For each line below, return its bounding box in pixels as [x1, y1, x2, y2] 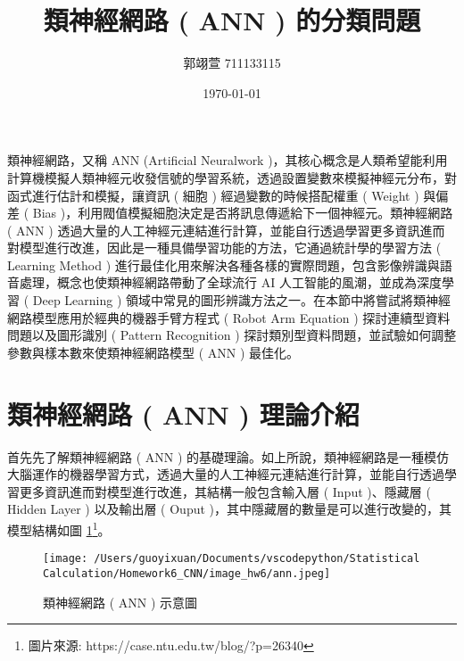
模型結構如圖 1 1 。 [7, 517, 111, 539]
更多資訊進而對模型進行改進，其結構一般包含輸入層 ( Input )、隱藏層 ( [19, 482, 431, 500]
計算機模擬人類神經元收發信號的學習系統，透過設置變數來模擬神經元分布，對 [7, 168, 457, 186]
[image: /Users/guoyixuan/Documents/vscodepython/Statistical [43, 552, 420, 566]
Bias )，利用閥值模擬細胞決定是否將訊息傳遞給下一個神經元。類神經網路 [32, 203, 453, 222]
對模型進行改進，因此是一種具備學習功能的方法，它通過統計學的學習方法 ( [7, 238, 442, 257]
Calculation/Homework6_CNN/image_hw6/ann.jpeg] [43, 566, 331, 580]
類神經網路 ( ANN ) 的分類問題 [43, 2, 421, 38]
